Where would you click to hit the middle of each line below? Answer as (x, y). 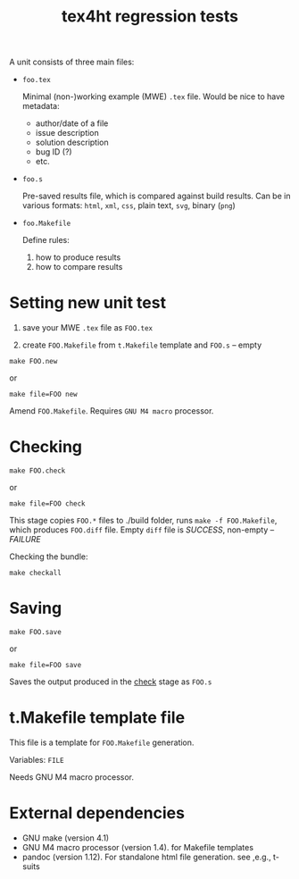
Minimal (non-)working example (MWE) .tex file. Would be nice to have (154, 96)
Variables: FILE (37, 759)
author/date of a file (72, 123)
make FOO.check (37, 471)
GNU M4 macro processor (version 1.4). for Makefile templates (138, 847)
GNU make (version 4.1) (66, 838)
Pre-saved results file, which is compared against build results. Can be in (156, 196)
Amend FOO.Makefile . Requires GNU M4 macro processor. (112, 411)
